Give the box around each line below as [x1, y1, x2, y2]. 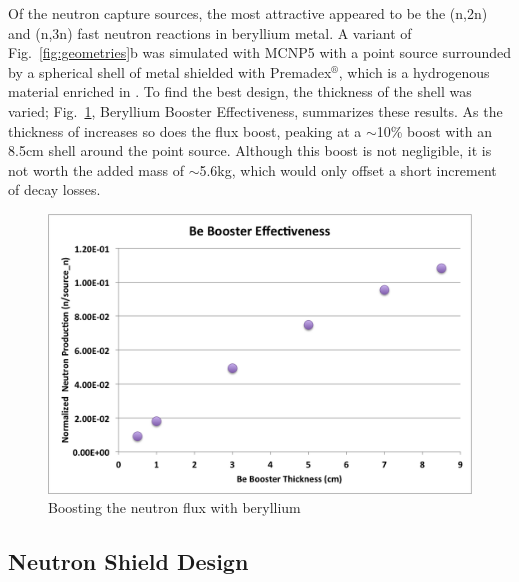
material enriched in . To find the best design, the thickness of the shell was [8, 81, 472, 102]
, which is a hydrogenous [338, 61, 490, 82]
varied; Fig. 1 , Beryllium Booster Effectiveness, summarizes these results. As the [8, 100, 503, 121]
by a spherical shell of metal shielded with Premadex [8, 61, 332, 82]
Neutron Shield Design [8, 546, 249, 577]
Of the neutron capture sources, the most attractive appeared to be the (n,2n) [8, 3, 488, 23]
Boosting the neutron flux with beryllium [48, 497, 301, 518]
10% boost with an [376, 120, 492, 141]
